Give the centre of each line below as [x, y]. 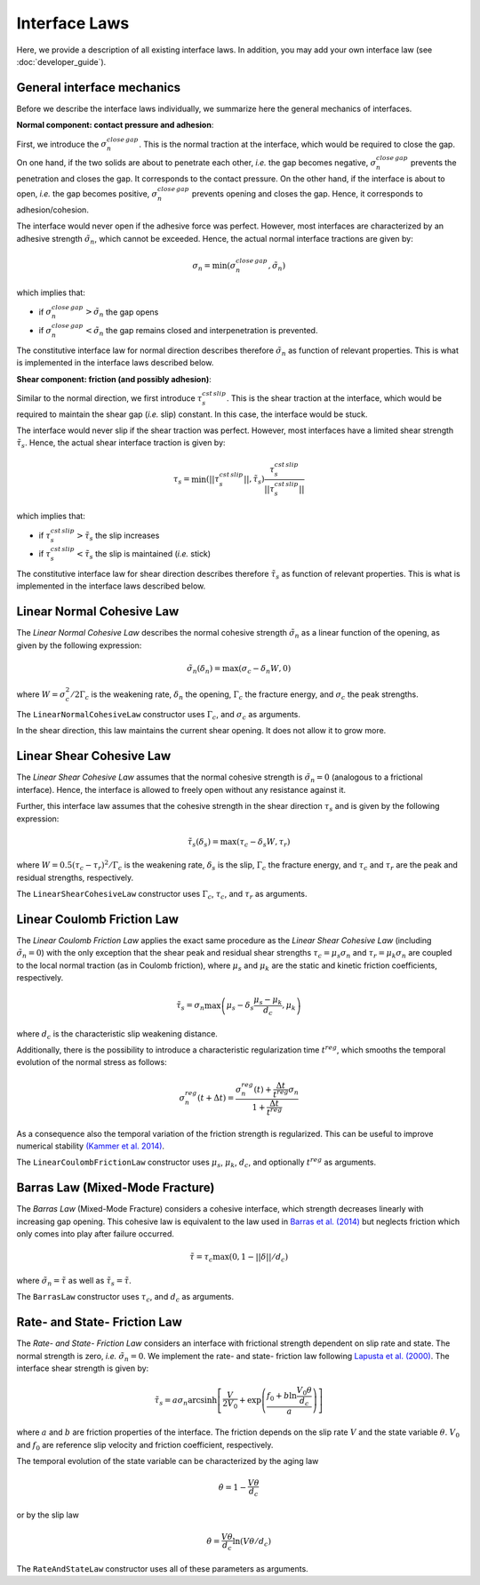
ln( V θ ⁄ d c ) [252, 1542]
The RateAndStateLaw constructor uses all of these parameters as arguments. [162, 1568]
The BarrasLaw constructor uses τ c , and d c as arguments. [125, 1298]
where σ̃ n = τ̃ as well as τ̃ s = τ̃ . [74, 1281]
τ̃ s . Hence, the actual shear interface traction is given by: [121, 444]
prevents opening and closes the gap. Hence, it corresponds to [308, 194]
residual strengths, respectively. [75, 877]
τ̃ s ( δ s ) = [203, 843]
